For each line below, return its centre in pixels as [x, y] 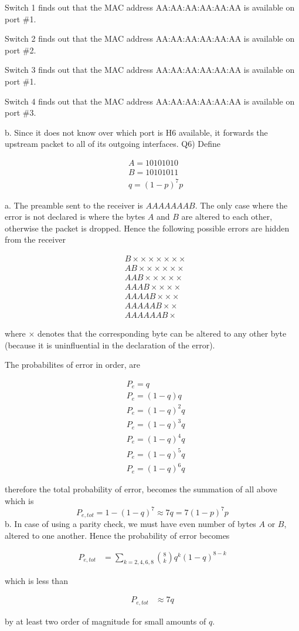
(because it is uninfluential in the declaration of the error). [110, 345]
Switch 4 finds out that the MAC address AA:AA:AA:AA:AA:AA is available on [150, 101]
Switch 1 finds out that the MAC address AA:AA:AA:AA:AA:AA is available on [150, 7]
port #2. [21, 50]
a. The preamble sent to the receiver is [74, 205]
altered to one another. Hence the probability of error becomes [117, 535]
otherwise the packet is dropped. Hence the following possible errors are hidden [147, 228]
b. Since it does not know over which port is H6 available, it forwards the [136, 132]
